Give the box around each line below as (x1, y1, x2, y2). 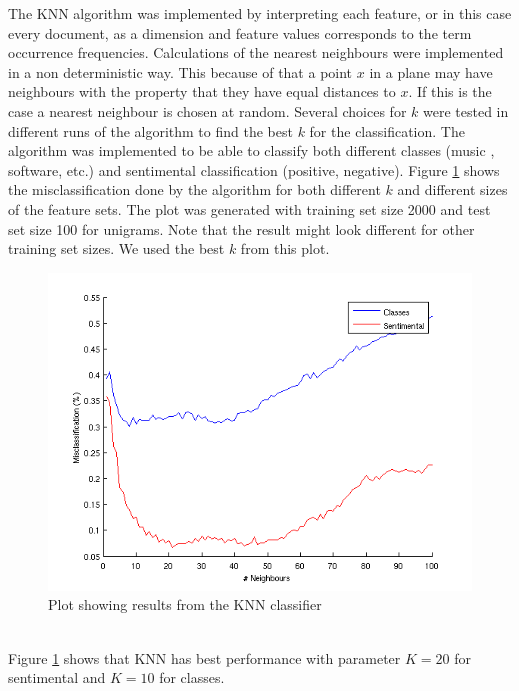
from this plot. (240, 238, 330, 259)
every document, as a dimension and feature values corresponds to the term (8, 22, 472, 43)
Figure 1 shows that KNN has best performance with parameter (8, 647, 401, 668)
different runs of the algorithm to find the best (8, 120, 293, 141)
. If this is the (408, 81, 492, 102)
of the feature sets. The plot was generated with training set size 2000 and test (8, 198, 491, 219)
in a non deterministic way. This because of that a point (8, 61, 353, 82)
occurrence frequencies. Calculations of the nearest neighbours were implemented (8, 42, 504, 63)
